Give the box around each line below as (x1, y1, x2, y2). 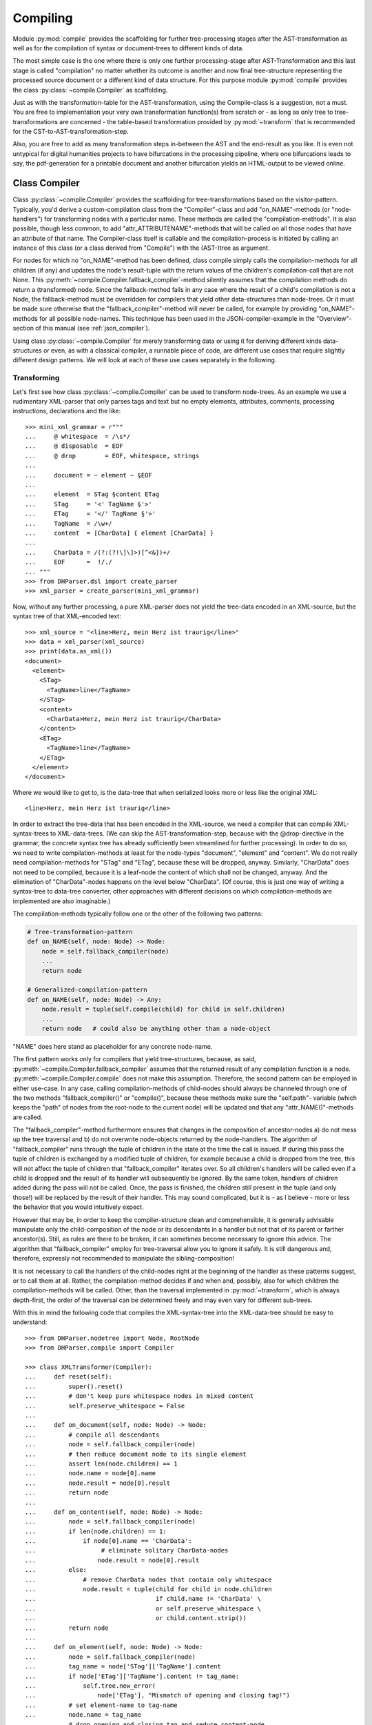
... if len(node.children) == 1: (25, 1527, 167, 1535)
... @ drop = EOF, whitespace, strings (25, 452, 200, 460)
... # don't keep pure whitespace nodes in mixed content (25, 1392, 254, 1400)
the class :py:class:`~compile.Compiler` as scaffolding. (12, 86, 168, 94)
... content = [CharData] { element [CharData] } (25, 529, 214, 537)
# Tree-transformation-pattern (27, 928, 134, 936)
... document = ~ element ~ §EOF (25, 471, 153, 479)
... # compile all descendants (25, 1430, 160, 1439)
